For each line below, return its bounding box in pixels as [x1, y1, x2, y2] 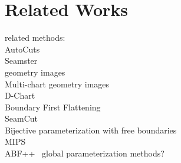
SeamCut [5, 112, 38, 125]
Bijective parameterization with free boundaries [5, 123, 177, 136]
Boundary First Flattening [5, 100, 101, 113]
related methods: [5, 31, 65, 44]
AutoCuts [5, 43, 40, 55]
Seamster [5, 54, 38, 67]
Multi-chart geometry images [5, 77, 110, 90]
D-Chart [5, 89, 35, 102]
